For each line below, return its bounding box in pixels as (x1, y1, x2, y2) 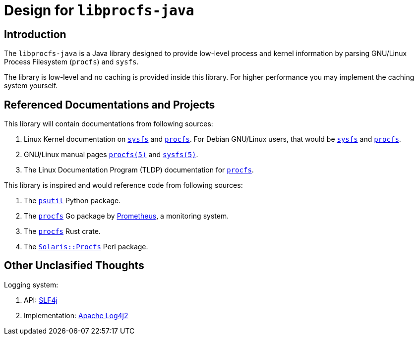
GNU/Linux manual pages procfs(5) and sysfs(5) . (24, 150, 198, 159)
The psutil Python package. (24, 196, 121, 205)
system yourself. (4, 81, 58, 90)
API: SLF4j (24, 295, 58, 304)
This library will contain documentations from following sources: (4, 119, 213, 128)
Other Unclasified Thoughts (4, 259, 144, 272)
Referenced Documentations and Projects (4, 98, 215, 111)
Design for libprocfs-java (4, 2, 194, 19)
